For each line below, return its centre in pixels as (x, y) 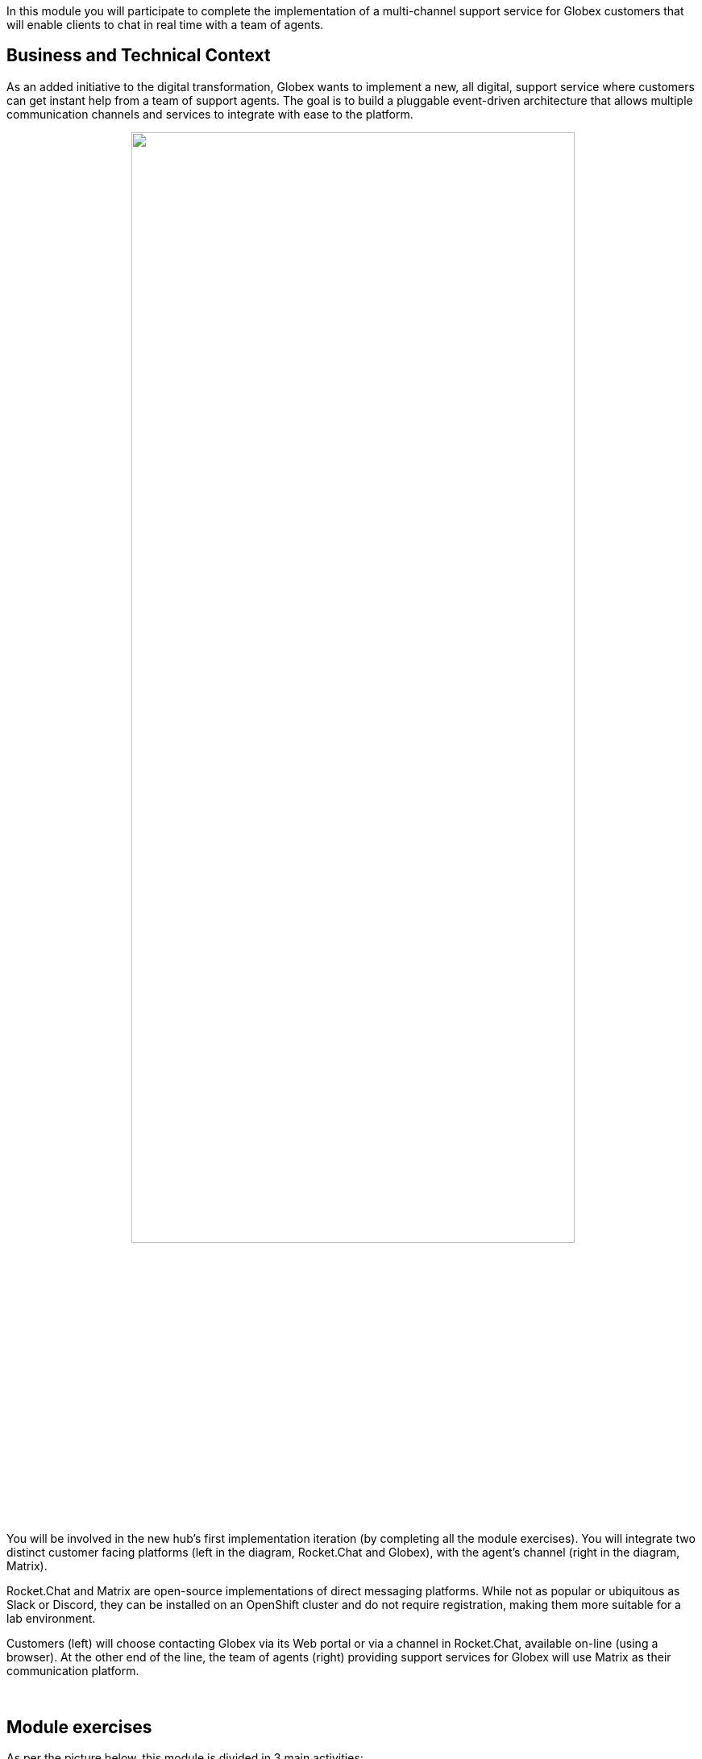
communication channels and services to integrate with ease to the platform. (210, 114)
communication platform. (73, 1671)
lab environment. (51, 1619)
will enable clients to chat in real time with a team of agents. (165, 25)
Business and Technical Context (139, 56)
